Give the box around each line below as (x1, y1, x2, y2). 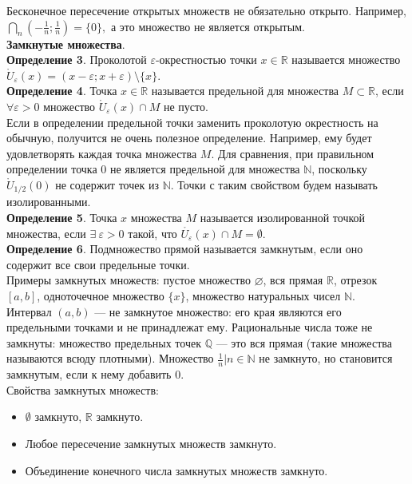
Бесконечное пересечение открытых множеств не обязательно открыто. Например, (6, 2, 407, 18)
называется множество (291, 51, 401, 68)
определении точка (6, 161, 97, 177)
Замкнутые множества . (6, 35, 125, 52)
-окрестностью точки (155, 51, 257, 68)
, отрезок (333, 272, 378, 288)
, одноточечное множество (37, 287, 164, 303)
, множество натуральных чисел (185, 287, 341, 303)
